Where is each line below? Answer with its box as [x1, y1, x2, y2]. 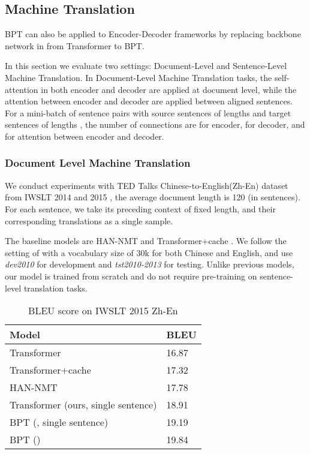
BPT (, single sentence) [10, 415, 109, 429]
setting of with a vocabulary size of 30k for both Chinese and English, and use [5, 246, 293, 258]
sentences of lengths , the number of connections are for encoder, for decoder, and [5, 118, 305, 131]
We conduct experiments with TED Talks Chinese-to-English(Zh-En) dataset [5, 179, 288, 191]
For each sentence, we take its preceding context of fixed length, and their [5, 202, 276, 215]
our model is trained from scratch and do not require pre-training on [5, 269, 257, 282]
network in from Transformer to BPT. [5, 39, 145, 52]
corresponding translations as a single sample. [5, 214, 173, 227]
